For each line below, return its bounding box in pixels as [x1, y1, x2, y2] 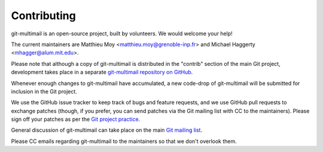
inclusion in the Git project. [11, 87, 77, 95]
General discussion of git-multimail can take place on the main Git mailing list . [11, 126, 203, 134]
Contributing [11, 9, 76, 22]
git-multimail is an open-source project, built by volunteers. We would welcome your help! [11, 30, 233, 37]
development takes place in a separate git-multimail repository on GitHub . [11, 69, 193, 76]
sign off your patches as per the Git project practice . [11, 115, 141, 123]
